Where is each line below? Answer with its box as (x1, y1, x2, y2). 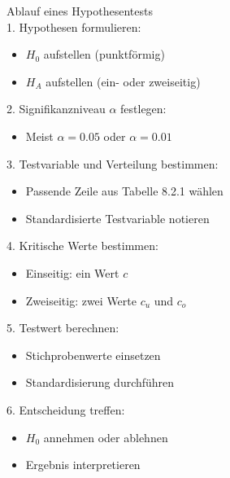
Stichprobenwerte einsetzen (25, 346, 161, 363)
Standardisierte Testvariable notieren (25, 209, 210, 226)
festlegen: (120, 100, 167, 117)
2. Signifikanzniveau (7, 100, 106, 117)
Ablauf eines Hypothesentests (7, 2, 153, 19)
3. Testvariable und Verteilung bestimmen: (7, 155, 219, 172)
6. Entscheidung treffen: (7, 401, 125, 418)
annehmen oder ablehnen (43, 428, 168, 445)
